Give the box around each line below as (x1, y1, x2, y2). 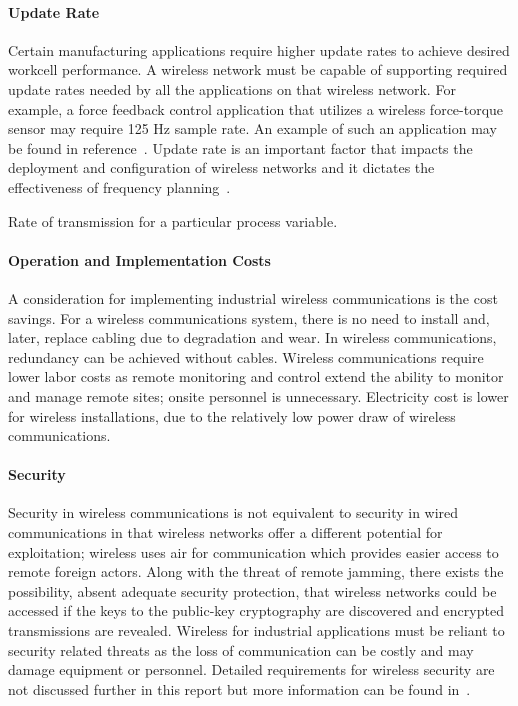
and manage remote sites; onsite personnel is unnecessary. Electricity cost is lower (8, 385, 509, 406)
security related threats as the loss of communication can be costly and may (8, 639, 474, 660)
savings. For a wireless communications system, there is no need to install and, (8, 307, 490, 328)
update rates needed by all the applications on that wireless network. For (8, 78, 456, 99)
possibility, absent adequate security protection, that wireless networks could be (8, 580, 497, 601)
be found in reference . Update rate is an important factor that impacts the (8, 137, 473, 158)
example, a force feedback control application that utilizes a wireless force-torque (8, 98, 504, 119)
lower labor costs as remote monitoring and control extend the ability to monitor (8, 366, 504, 387)
